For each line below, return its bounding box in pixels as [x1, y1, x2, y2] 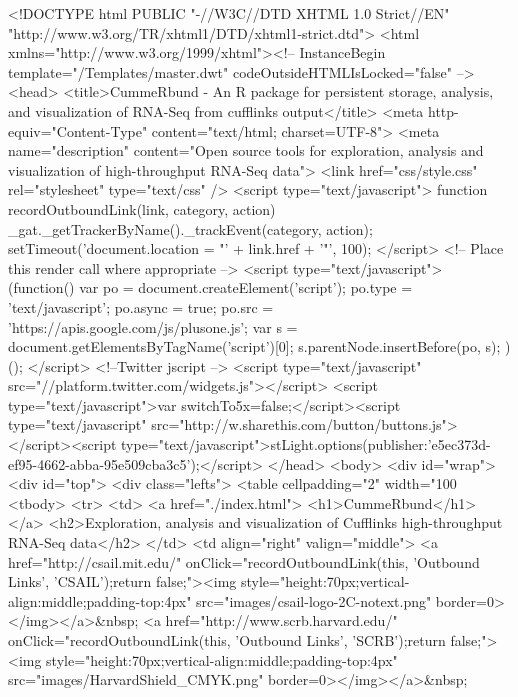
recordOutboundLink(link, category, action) [8, 198, 276, 219]
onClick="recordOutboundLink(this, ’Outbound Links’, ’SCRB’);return [8, 630, 446, 650]
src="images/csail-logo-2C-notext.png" [196, 590, 432, 611]
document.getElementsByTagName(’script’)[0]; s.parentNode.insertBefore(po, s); [8, 336, 501, 357]
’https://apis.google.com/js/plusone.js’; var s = [8, 316, 298, 337]
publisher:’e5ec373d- [367, 434, 491, 455]
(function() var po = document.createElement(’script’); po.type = [8, 277, 413, 298]
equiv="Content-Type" [8, 120, 148, 141]
